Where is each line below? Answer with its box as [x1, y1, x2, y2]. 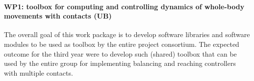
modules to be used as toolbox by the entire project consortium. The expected [4, 39, 239, 49]
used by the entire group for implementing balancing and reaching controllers [4, 58, 236, 68]
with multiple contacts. [4, 67, 73, 78]
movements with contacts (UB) [4, 11, 112, 21]
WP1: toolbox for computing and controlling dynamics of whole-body [4, 1, 245, 11]
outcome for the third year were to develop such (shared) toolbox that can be [4, 48, 237, 59]
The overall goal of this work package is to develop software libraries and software [4, 29, 250, 40]
